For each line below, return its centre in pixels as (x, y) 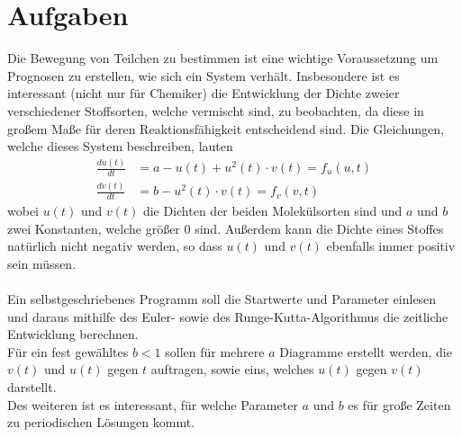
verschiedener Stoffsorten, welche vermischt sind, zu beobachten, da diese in (216, 110)
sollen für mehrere (215, 351)
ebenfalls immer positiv (391, 246)
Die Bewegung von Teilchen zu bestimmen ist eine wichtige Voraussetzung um (223, 58)
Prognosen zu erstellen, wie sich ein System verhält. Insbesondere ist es (204, 75)
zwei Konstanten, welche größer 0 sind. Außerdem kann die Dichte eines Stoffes (226, 228)
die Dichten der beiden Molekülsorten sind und (272, 211)
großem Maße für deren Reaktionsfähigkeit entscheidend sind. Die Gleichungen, (226, 128)
